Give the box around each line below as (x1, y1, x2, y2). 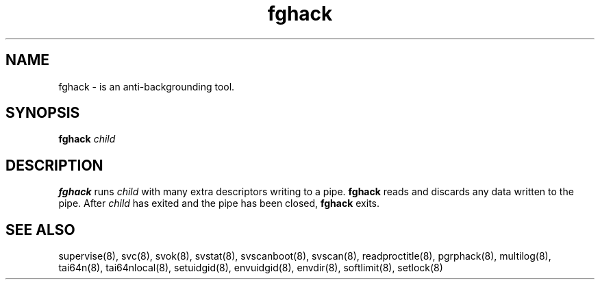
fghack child (58, 133, 116, 145)
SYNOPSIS (5, 104, 80, 122)
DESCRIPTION (5, 156, 103, 174)
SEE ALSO (5, 221, 75, 238)
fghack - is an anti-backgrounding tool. (58, 80, 235, 92)
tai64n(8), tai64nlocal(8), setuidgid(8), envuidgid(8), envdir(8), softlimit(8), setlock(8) (58, 262, 443, 274)
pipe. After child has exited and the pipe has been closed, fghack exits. (58, 197, 379, 210)
